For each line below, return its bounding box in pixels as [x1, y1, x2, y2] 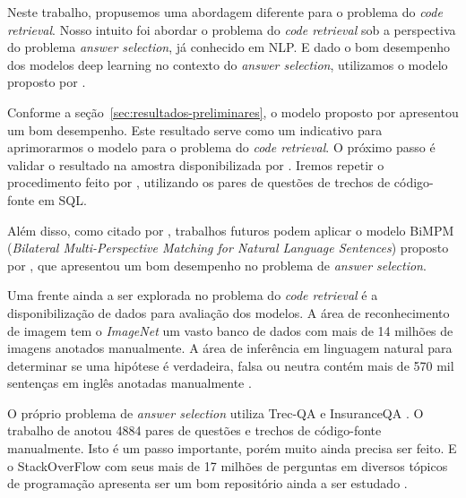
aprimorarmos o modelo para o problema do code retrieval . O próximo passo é [7, 138, 436, 157]
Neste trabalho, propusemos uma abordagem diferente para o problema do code [7, 3, 443, 21]
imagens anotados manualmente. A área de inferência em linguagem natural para [7, 339, 453, 357]
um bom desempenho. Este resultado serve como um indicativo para [7, 120, 383, 139]
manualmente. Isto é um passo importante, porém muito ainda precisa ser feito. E [7, 439, 457, 458]
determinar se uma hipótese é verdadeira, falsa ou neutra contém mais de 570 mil [7, 356, 454, 374]
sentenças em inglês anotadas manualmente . [7, 373, 252, 392]
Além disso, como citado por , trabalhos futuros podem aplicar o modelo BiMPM [7, 220, 454, 239]
